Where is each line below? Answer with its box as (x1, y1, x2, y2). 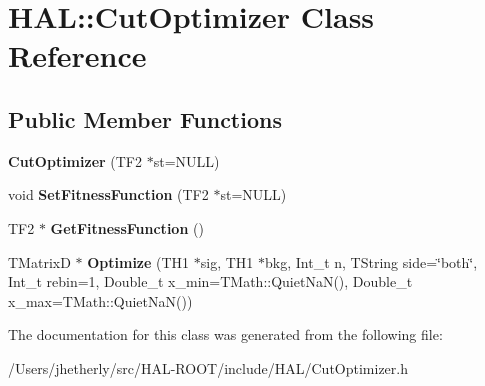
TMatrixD (8, 251, 71, 272)
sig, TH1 (200, 251, 254, 272)
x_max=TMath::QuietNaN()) (8, 290, 193, 311)
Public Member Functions (8, 103, 282, 134)
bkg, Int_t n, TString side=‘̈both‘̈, (265, 251, 478, 272)
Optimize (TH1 (87, 251, 190, 272)
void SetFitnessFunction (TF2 (8, 184, 209, 205)
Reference (8, 35, 147, 76)
